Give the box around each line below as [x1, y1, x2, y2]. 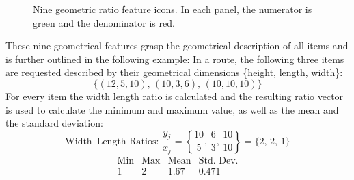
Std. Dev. [198, 155, 239, 166]
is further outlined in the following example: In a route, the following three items [5, 51, 344, 66]
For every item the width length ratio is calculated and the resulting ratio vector [5, 88, 344, 103]
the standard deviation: [5, 116, 103, 130]
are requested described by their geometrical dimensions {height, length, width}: [5, 65, 343, 79]
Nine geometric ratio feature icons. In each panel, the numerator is [33, 2, 312, 16]
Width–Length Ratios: [65, 136, 159, 146]
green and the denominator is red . [33, 15, 175, 29]
